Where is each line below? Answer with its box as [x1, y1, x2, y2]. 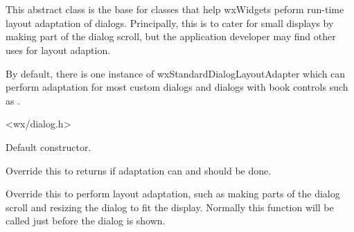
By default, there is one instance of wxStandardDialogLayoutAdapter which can [6, 66, 346, 80]
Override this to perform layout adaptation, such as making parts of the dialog [6, 186, 340, 201]
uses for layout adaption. [6, 42, 111, 57]
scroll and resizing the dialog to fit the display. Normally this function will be [6, 199, 334, 214]
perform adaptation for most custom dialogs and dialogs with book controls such [6, 80, 348, 94]
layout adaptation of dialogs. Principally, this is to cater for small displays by [6, 15, 334, 30]
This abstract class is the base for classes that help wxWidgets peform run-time [6, 2, 344, 17]
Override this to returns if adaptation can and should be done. [6, 163, 272, 177]
